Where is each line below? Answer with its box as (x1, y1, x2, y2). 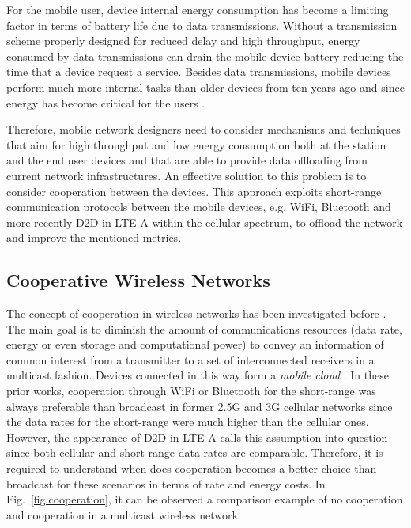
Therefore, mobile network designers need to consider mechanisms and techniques (6, 121, 401, 138)
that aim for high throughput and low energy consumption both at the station (6, 136, 386, 153)
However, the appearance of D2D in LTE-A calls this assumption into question (6, 428, 388, 445)
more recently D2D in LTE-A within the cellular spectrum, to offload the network (6, 213, 403, 230)
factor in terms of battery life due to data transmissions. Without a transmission (6, 17, 398, 33)
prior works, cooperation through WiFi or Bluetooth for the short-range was (6, 383, 376, 399)
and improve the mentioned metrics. (6, 229, 182, 246)
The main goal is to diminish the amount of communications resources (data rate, (6, 320, 402, 337)
